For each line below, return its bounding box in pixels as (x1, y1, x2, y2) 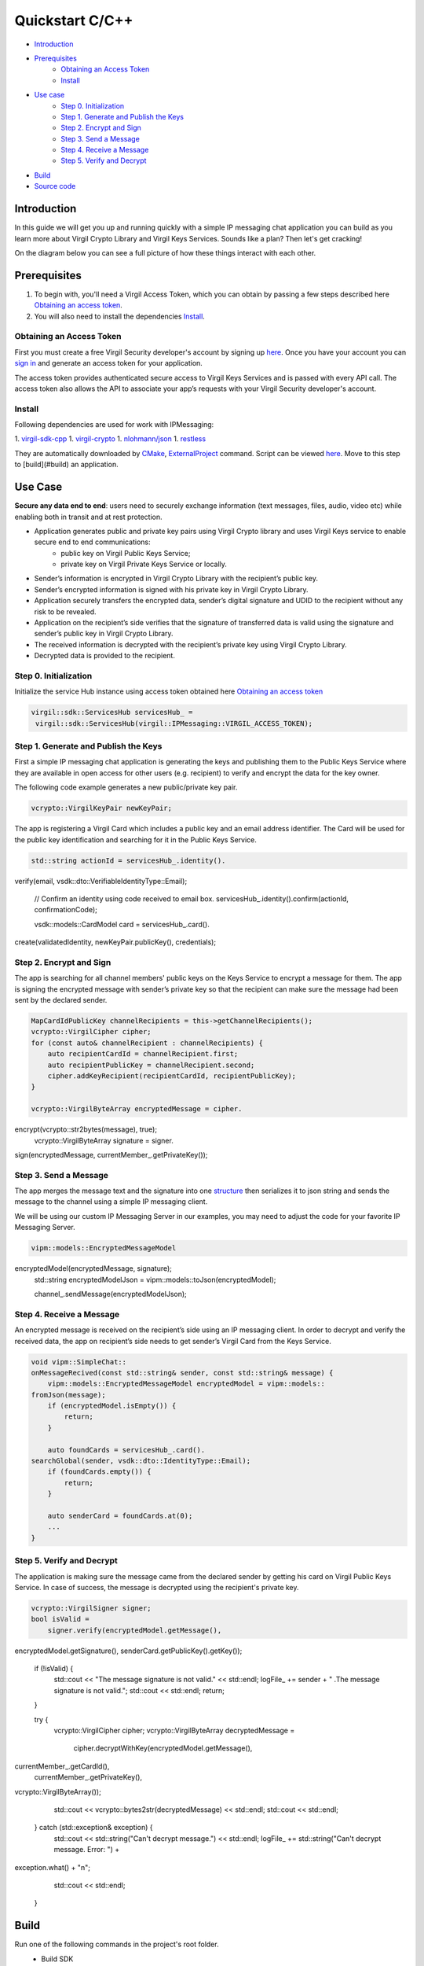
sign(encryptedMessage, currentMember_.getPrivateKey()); (14, 1150, 208, 1159)
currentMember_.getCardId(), (14, 1762, 110, 1771)
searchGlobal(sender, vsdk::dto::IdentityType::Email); (31, 1456, 251, 1466)
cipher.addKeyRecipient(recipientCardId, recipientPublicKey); (47, 1072, 297, 1081)
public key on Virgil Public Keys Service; (60, 548, 191, 558)
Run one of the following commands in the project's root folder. (14, 1939, 219, 1949)
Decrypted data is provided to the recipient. (34, 651, 176, 661)
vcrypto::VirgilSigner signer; (31, 1603, 152, 1612)
